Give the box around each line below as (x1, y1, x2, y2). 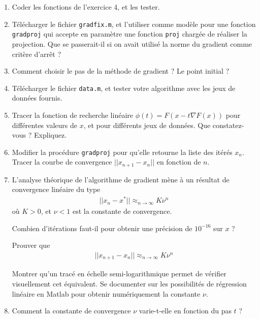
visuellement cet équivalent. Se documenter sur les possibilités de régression (12, 278, 247, 289)
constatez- (212, 119, 244, 130)
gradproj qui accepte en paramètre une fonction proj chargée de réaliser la (12, 28, 247, 39)
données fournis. (12, 92, 62, 103)
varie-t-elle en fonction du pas (139, 305, 232, 316)
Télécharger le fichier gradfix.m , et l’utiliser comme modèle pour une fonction (12, 18, 256, 29)
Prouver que (12, 240, 50, 250)
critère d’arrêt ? (12, 48, 61, 59)
